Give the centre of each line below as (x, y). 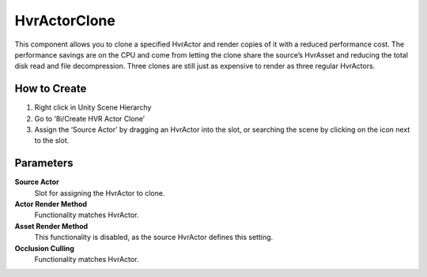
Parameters (44, 163)
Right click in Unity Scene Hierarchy (93, 107)
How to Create (51, 89)
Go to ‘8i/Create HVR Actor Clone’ (90, 118)
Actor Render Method (51, 204)
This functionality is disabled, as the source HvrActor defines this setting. (154, 238)
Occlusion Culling (45, 248)
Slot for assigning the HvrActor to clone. (100, 193)
